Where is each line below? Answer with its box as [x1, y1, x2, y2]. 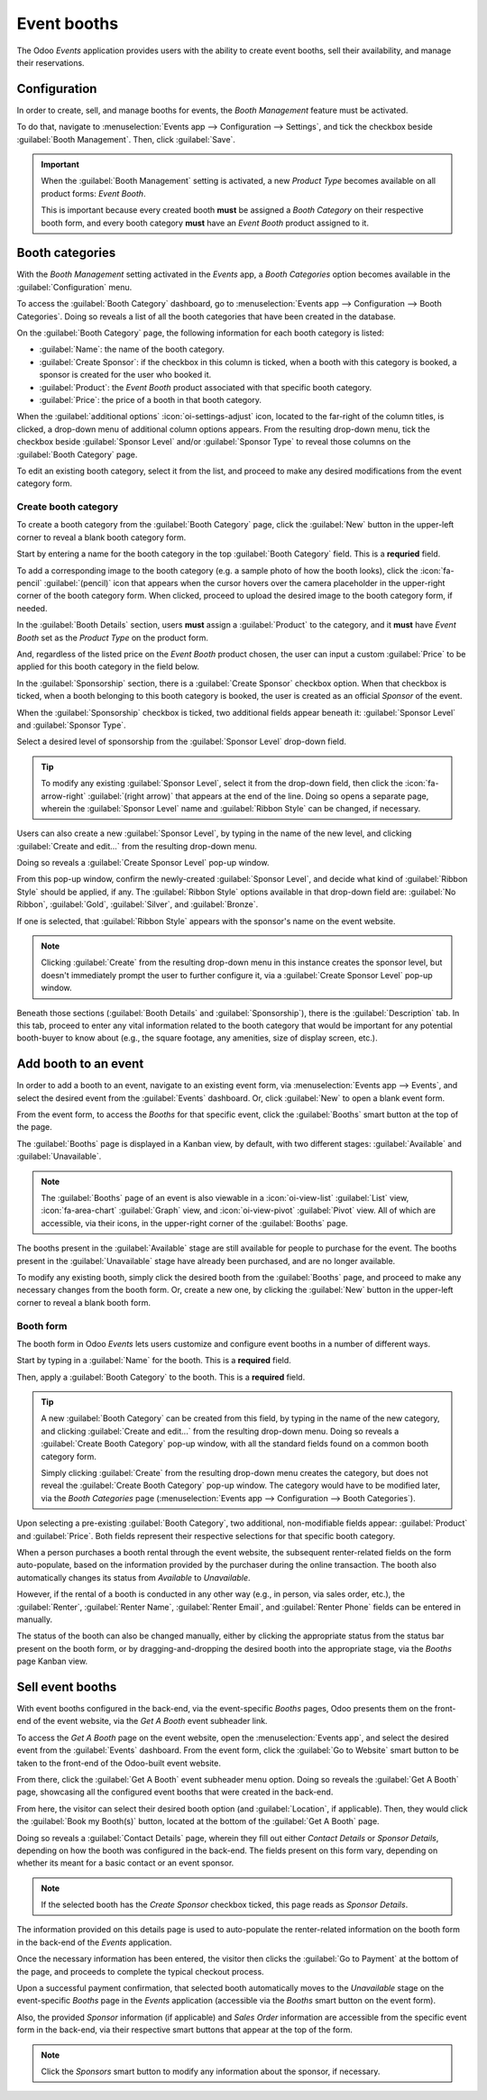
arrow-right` [41, 790, 87, 802]
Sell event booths [16, 1679, 117, 1694]
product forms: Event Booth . [41, 188, 146, 198]
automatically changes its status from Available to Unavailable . [16, 1572, 252, 1582]
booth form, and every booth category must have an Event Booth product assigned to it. [41, 217, 370, 228]
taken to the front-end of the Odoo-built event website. [16, 1757, 221, 1768]
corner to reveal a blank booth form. [16, 1297, 151, 1307]
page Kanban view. [16, 1655, 88, 1667]
